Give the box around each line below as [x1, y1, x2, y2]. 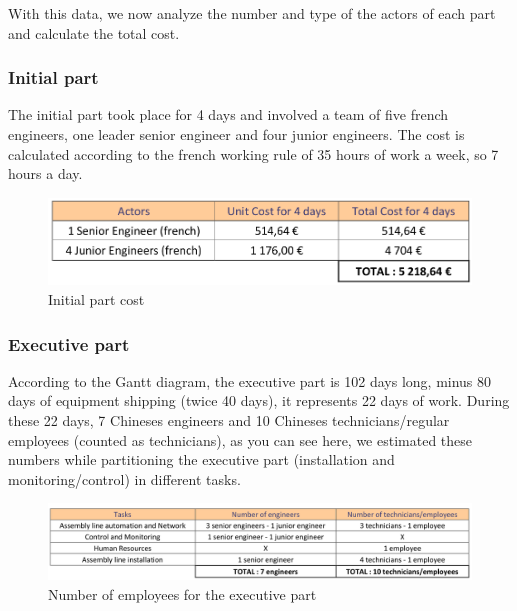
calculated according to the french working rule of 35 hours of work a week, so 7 [8, 143, 499, 164]
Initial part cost [48, 289, 145, 310]
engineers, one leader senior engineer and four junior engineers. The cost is [8, 124, 465, 144]
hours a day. [8, 163, 83, 184]
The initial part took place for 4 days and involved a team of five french [8, 104, 449, 125]
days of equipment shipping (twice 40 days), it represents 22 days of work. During [8, 390, 510, 411]
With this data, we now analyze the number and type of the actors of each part [8, 3, 496, 23]
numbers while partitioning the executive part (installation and [8, 449, 395, 470]
